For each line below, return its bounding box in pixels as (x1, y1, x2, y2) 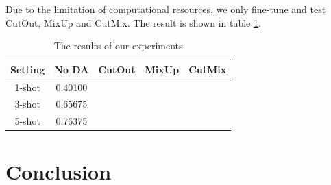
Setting (10, 62, 45, 76)
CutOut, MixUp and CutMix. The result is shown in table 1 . (5, 15, 261, 29)
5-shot (14, 114, 40, 128)
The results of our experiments (53, 38, 183, 53)
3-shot (14, 97, 40, 111)
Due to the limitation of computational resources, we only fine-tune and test (5, 2, 326, 16)
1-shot (14, 79, 40, 94)
